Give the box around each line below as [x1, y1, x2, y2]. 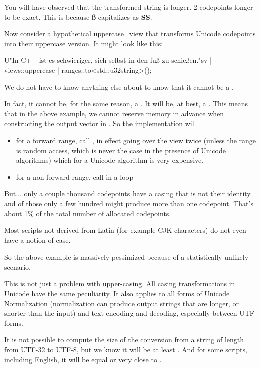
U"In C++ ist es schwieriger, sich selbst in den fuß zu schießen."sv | [4, 55, 212, 65]
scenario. [4, 261, 31, 272]
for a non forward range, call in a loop [16, 171, 134, 182]
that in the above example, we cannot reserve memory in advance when [4, 108, 224, 118]
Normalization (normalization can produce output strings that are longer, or [4, 298, 239, 308]
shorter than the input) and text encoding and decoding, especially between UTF [4, 308, 255, 318]
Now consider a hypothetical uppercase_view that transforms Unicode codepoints [4, 28, 256, 39]
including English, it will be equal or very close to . [4, 354, 162, 364]
